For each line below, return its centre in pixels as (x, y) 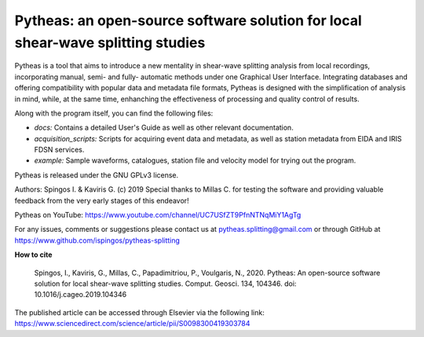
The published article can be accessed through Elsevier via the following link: (139, 312)
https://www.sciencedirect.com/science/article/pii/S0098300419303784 (132, 324)
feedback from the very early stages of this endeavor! (102, 200)
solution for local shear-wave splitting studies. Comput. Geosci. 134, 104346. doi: (165, 284)
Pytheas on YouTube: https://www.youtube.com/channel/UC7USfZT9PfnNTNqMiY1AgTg (158, 215)
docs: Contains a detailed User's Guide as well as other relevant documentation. (164, 128)
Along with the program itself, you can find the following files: (114, 113)
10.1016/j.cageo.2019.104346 (80, 295)
